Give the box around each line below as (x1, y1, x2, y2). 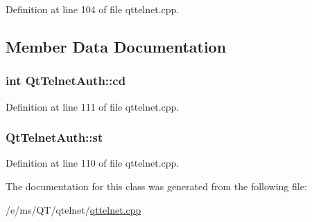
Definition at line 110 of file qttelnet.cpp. (6, 156, 180, 170)
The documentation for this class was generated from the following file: (6, 179, 307, 193)
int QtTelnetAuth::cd (6, 72, 126, 89)
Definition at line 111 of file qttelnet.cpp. (6, 99, 180, 113)
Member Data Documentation (6, 35, 227, 57)
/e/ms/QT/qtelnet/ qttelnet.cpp (6, 202, 141, 216)
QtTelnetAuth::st (6, 129, 103, 146)
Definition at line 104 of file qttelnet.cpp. (6, 2, 180, 16)
